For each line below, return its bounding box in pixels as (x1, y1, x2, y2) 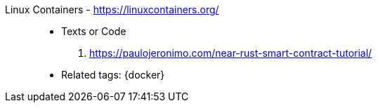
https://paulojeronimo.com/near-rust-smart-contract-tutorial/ (89, 47, 372, 59)
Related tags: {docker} (61, 69, 165, 81)
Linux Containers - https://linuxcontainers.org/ (5, 4, 219, 15)
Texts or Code (61, 25, 126, 37)
